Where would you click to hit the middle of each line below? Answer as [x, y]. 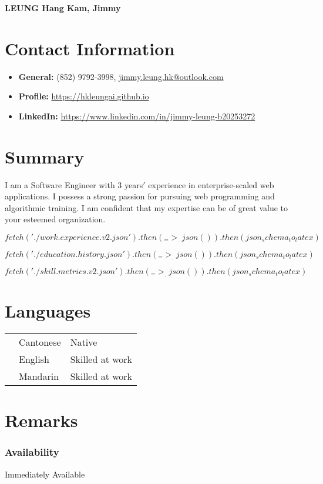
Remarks [41, 420]
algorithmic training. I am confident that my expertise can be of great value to [147, 207]
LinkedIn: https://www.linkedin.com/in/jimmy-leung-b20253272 [137, 116]
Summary [45, 156]
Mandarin [39, 376]
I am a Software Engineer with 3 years [74, 184]
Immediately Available [45, 474]
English [34, 359]
